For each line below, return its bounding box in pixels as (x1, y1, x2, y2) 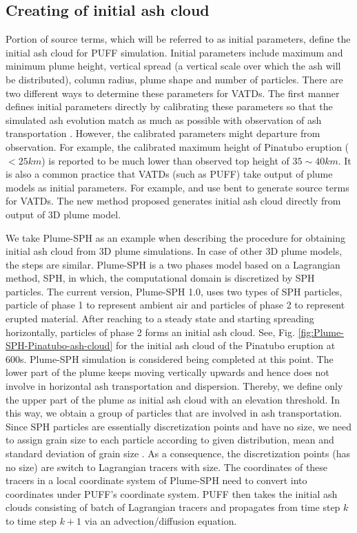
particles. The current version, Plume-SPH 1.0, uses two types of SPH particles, (6, 284, 343, 298)
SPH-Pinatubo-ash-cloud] (6, 338, 113, 353)
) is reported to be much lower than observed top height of (41, 153, 289, 167)
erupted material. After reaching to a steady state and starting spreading (6, 311, 314, 326)
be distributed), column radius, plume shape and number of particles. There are (6, 72, 343, 86)
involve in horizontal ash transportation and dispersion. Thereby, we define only (6, 379, 343, 393)
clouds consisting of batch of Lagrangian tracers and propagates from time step (6, 500, 340, 514)
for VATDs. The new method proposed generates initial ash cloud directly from (6, 194, 341, 208)
